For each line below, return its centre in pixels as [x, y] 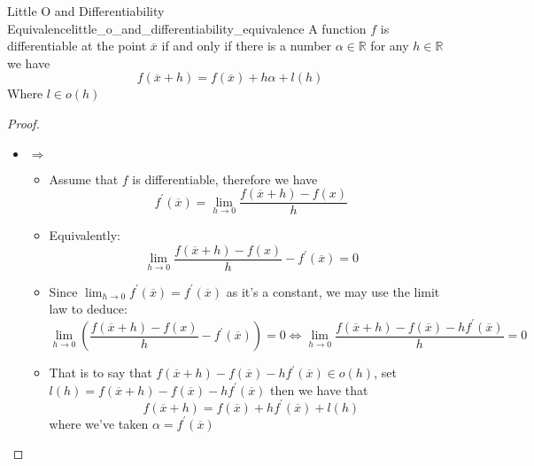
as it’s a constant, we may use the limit [333, 291]
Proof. [23, 123]
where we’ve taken [99, 423]
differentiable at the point [77, 46]
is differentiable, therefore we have [225, 179]
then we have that [319, 389]
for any [390, 46]
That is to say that [101, 373]
